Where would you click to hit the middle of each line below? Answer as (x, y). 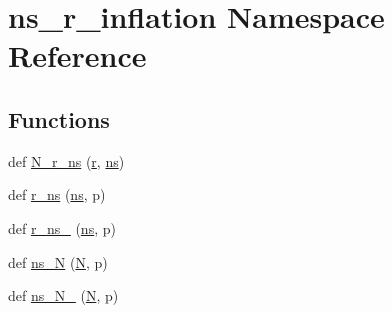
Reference (77, 55)
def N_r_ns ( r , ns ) (66, 160)
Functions (59, 118)
